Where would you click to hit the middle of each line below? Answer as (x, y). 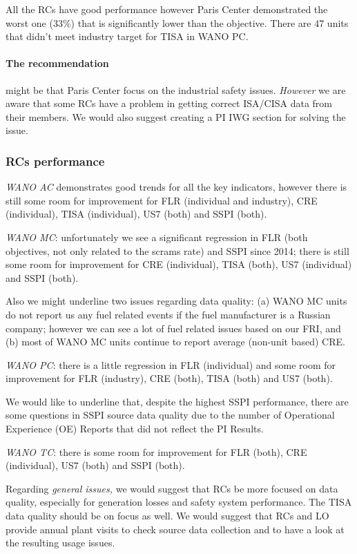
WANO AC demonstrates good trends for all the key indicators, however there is (176, 187)
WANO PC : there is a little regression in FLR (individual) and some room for (171, 364)
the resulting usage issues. (60, 543)
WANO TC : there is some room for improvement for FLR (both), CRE (156, 451)
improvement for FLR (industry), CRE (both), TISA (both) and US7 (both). (169, 378)
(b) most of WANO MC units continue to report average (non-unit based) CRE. (175, 342)
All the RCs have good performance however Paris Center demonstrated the (167, 9)
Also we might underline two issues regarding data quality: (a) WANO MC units (176, 301)
